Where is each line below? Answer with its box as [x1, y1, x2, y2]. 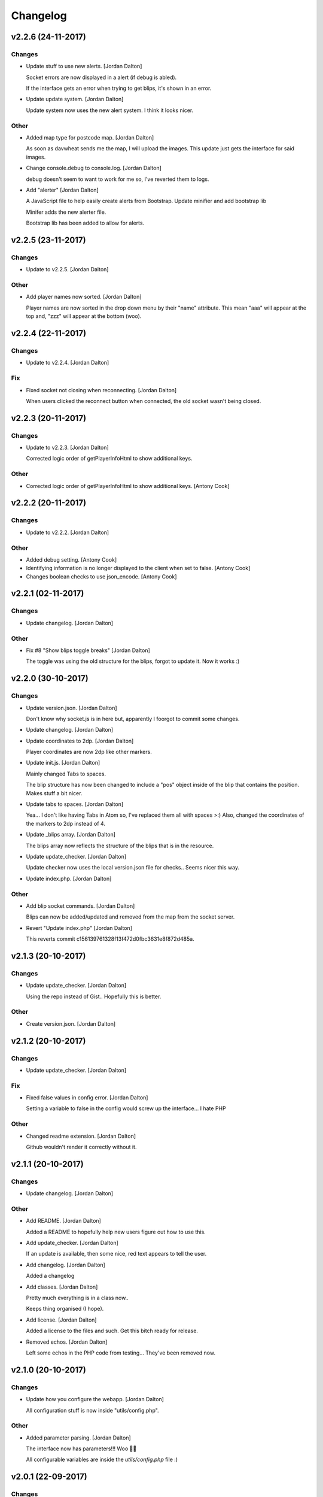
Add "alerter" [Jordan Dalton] [26, 186, 99, 193]
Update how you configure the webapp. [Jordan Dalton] [26, 1396, 164, 1403]
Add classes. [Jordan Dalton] [26, 1283, 98, 1290]
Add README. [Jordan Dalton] [26, 1217, 101, 1225]
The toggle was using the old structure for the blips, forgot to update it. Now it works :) [26, 657, 240, 665]
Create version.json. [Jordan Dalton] [26, 1020, 116, 1027]
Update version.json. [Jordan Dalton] [26, 704, 117, 711]
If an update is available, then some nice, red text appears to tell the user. [26, 1250, 207, 1257]
